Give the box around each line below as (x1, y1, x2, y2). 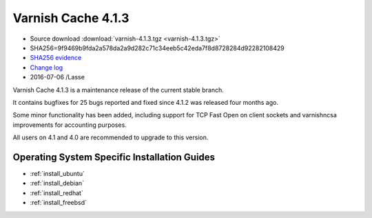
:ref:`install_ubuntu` (30, 169, 85, 177)
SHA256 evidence (30, 54, 82, 62)
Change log (30, 63, 63, 72)
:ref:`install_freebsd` (30, 199, 87, 207)
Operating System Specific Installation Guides (12, 151, 216, 163)
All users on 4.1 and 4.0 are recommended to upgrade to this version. (12, 133, 209, 141)
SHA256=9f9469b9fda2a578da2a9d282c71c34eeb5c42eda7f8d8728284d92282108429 (30, 43, 285, 52)
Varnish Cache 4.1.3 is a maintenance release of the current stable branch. (12, 86, 224, 94)
